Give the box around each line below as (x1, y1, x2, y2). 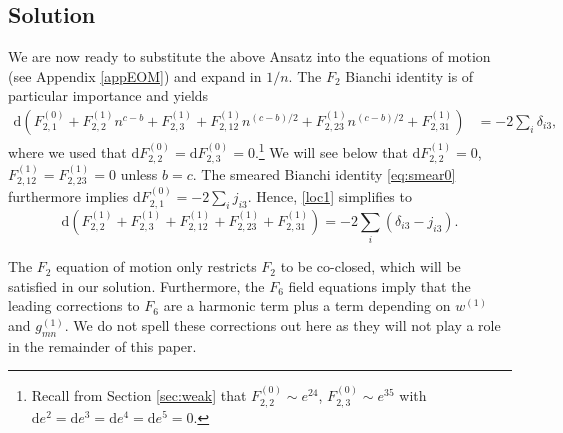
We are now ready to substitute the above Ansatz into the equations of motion (8, 46, 491, 67)
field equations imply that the (288, 275, 471, 296)
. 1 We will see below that (254, 139, 408, 162)
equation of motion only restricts (56, 256, 257, 277)
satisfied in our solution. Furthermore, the (8, 275, 265, 296)
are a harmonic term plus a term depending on (163, 295, 451, 316)
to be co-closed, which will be (280, 256, 461, 277)
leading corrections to (8, 295, 140, 316)
